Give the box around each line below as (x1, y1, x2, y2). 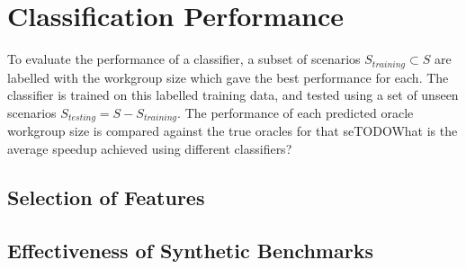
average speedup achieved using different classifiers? (7, 139, 292, 157)
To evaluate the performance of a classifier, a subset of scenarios (7, 49, 361, 68)
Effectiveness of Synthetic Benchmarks (7, 236, 373, 264)
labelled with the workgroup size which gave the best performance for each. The (7, 67, 449, 86)
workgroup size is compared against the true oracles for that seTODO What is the (7, 121, 458, 140)
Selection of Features (7, 183, 205, 211)
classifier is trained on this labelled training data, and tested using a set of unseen (7, 85, 459, 104)
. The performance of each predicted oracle (177, 103, 414, 121)
